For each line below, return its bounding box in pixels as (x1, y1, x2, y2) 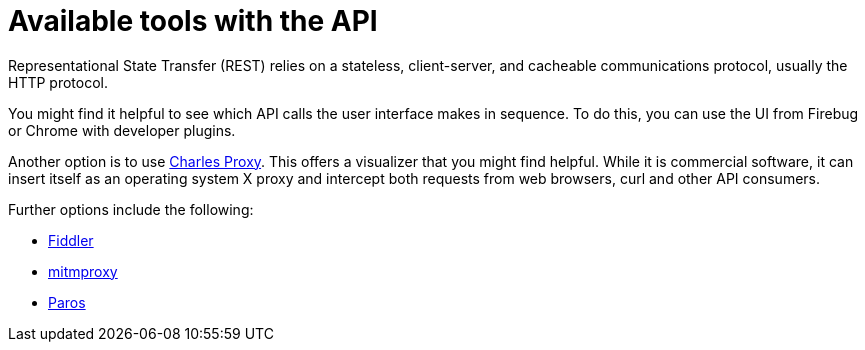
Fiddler (48, 231, 94, 249)
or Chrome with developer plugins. (8, 121, 236, 139)
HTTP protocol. (8, 73, 109, 91)
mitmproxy (48, 262, 118, 280)
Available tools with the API (8, 4, 378, 38)
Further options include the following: (8, 200, 254, 218)
